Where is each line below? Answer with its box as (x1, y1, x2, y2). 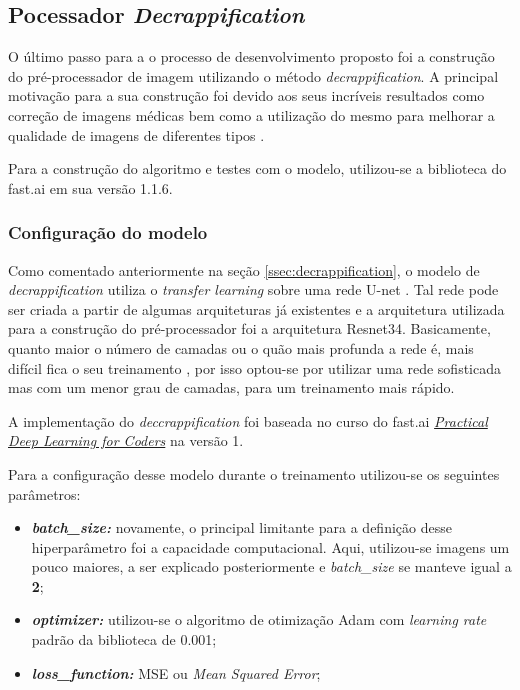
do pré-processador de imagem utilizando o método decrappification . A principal (8, 65, 499, 86)
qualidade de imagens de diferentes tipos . (8, 124, 265, 145)
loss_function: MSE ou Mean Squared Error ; (31, 662, 321, 683)
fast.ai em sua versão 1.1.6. (8, 177, 173, 198)
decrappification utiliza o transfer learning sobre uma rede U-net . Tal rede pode (8, 279, 499, 300)
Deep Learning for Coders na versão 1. (8, 430, 244, 451)
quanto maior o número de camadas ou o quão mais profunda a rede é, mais (8, 337, 474, 358)
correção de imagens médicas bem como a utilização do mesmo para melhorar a (8, 104, 495, 125)
